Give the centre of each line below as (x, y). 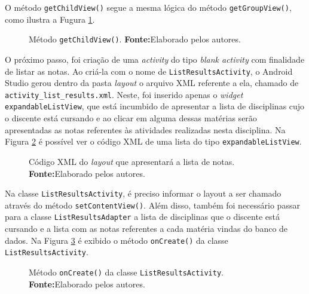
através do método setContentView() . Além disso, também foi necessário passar (152, 205)
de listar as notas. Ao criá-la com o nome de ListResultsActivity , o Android (149, 71)
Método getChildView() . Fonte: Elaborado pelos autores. (135, 39)
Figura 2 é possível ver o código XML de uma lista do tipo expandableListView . (153, 141)
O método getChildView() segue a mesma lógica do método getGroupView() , (148, 7)
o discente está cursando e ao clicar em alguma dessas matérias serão (131, 118)
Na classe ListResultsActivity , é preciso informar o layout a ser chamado (143, 193)
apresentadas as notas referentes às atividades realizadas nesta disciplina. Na (145, 129)
